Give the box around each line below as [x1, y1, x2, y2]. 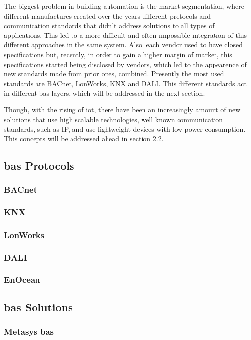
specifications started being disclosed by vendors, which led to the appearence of [4, 59, 247, 69]
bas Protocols [4, 157, 74, 172]
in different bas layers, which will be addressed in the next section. [4, 88, 205, 98]
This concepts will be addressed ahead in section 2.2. [4, 133, 164, 143]
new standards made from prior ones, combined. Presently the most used [4, 68, 224, 79]
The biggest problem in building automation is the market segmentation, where [4, 1, 244, 11]
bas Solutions [4, 299, 73, 314]
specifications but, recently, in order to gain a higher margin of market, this [4, 49, 232, 59]
